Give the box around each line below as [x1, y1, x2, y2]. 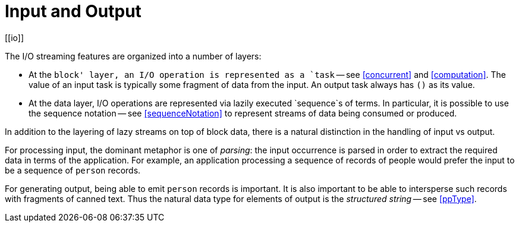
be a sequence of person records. [5, 165, 141, 175]
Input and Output [5, 1, 141, 21]
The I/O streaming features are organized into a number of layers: [5, 51, 262, 61]
